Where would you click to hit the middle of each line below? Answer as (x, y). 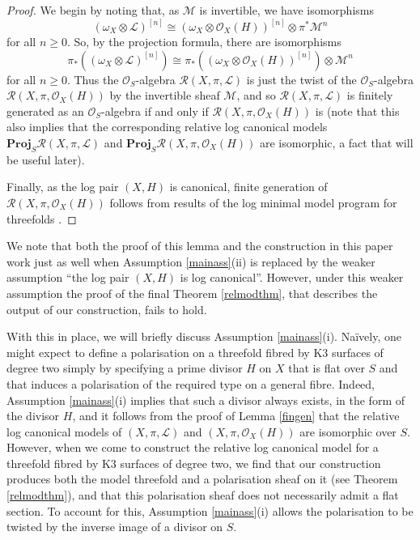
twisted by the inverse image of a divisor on (115, 527)
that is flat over (327, 368)
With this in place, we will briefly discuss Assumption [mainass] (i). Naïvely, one (204, 336)
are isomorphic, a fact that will (336, 142)
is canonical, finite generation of (248, 187)
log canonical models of (64, 431)
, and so (256, 95)
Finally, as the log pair (63, 187)
